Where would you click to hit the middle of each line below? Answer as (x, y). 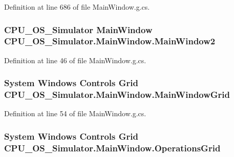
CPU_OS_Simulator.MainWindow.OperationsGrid (112, 148)
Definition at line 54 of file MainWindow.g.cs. (75, 113)
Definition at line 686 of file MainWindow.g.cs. (77, 7)
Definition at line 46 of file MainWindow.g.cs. (75, 60)
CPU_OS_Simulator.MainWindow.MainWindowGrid (117, 95)
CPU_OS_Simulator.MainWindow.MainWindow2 (110, 41)
